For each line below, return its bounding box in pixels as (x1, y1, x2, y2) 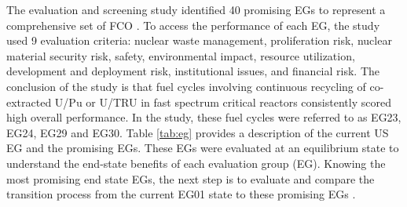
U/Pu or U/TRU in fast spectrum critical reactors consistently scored (54, 93, 391, 110)
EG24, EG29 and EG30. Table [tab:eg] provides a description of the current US (6, 124, 389, 140)
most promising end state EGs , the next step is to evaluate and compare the (6, 170, 375, 187)
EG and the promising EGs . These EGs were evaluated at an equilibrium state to (6, 140, 399, 156)
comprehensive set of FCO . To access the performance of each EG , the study (6, 16, 380, 33)
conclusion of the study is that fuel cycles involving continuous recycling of (6, 78, 366, 94)
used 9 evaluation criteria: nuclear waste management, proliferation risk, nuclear (6, 32, 392, 49)
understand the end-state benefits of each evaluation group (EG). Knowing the (6, 154, 386, 171)
